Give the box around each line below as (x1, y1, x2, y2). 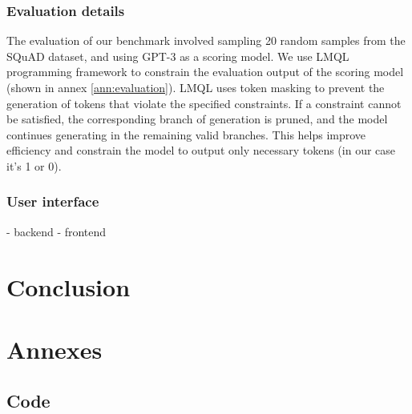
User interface (6, 191, 99, 211)
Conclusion (6, 270, 131, 303)
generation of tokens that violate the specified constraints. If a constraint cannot (6, 94, 402, 111)
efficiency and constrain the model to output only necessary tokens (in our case (6, 142, 396, 159)
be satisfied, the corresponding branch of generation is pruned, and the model (6, 111, 388, 127)
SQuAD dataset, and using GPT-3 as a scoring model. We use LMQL (6, 47, 349, 64)
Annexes (6, 332, 103, 365)
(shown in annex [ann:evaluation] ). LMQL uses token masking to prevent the (6, 79, 385, 95)
